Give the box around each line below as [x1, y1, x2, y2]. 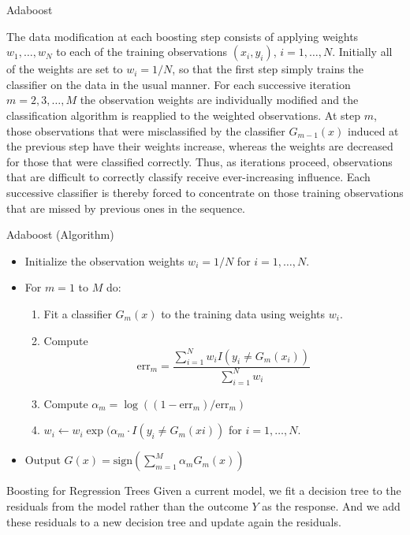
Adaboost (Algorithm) [6, 226, 114, 243]
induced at [347, 122, 399, 139]
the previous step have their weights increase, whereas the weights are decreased [6, 138, 393, 154]
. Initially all [332, 43, 393, 60]
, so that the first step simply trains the [172, 61, 364, 77]
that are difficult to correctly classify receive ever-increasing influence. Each [6, 169, 371, 185]
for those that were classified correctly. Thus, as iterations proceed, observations [6, 153, 393, 169]
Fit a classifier [43, 305, 112, 321]
